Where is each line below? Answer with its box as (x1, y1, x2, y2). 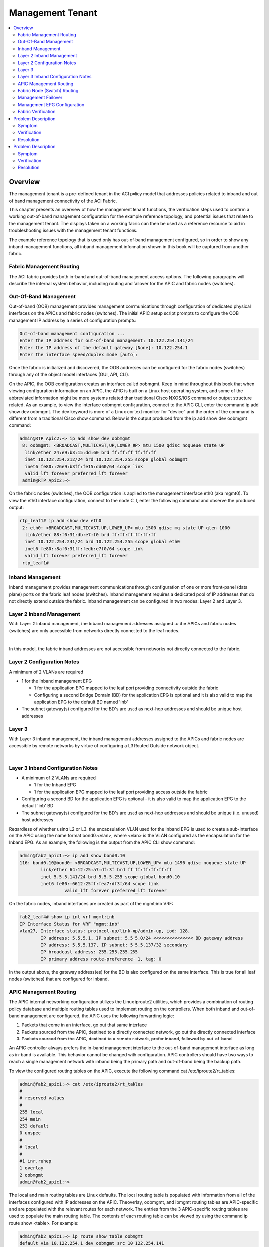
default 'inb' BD (21, 803, 54, 809)
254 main (19, 1116, 41, 1122)
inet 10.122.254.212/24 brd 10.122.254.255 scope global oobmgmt (25, 457, 188, 462)
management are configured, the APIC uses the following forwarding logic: (20, 1013, 174, 1019)
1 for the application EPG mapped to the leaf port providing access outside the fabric (34, 789, 208, 795)
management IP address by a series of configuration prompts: (9, 317, 136, 323)
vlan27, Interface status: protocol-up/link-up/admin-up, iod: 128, (19, 928, 191, 934)
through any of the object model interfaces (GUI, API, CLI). (9, 372, 130, 378)
